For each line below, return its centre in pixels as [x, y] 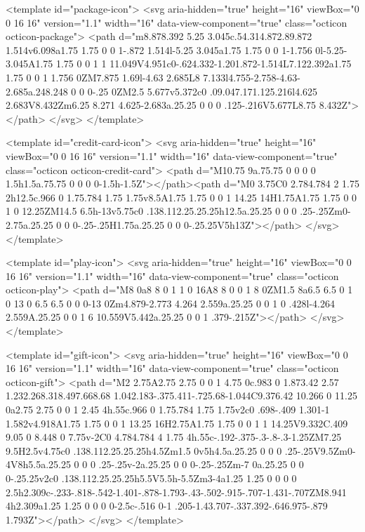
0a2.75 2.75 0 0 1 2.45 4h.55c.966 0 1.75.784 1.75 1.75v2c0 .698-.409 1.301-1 [168, 410]
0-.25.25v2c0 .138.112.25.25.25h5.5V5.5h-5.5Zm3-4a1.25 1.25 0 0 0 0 [151, 478]
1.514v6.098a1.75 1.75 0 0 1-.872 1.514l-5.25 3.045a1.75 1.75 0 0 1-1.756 [159, 49]
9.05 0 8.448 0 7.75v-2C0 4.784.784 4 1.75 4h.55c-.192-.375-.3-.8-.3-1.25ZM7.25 [174, 437]
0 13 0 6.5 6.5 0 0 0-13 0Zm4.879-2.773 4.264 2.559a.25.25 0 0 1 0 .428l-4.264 [170, 303]
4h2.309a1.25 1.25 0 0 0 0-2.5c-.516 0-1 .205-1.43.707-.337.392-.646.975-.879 [167, 506]
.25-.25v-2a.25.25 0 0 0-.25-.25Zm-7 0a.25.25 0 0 [201, 464]
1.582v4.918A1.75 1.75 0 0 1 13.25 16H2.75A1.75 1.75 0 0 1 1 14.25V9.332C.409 [177, 423]
